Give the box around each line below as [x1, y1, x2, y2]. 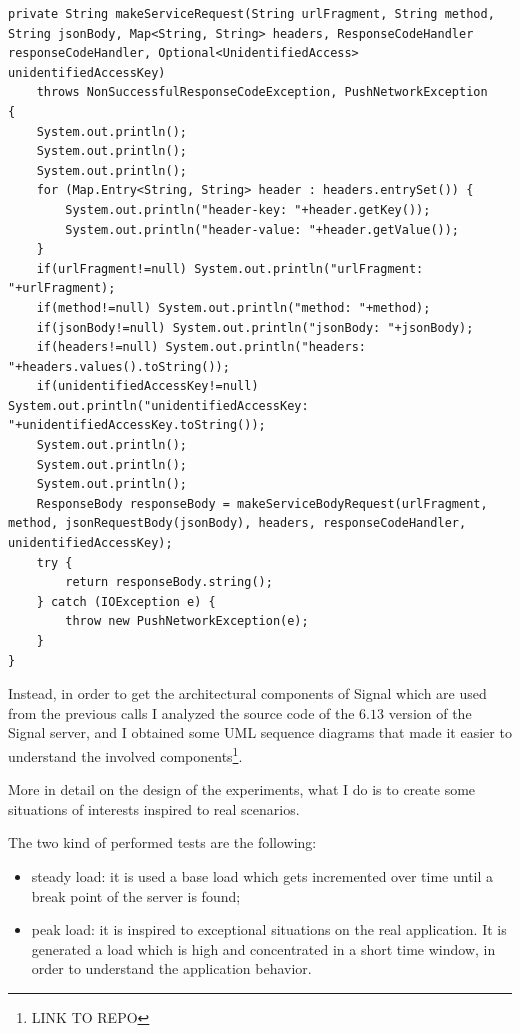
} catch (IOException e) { [36, 594, 216, 609]
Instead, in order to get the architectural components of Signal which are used [8, 683, 487, 704]
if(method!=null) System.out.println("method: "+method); [36, 300, 431, 315]
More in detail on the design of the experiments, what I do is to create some [8, 779, 476, 800]
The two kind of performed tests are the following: [8, 832, 317, 853]
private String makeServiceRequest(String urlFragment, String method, [8, 7, 495, 21]
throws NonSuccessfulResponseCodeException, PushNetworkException [36, 85, 488, 100]
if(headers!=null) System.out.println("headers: [36, 340, 366, 355]
